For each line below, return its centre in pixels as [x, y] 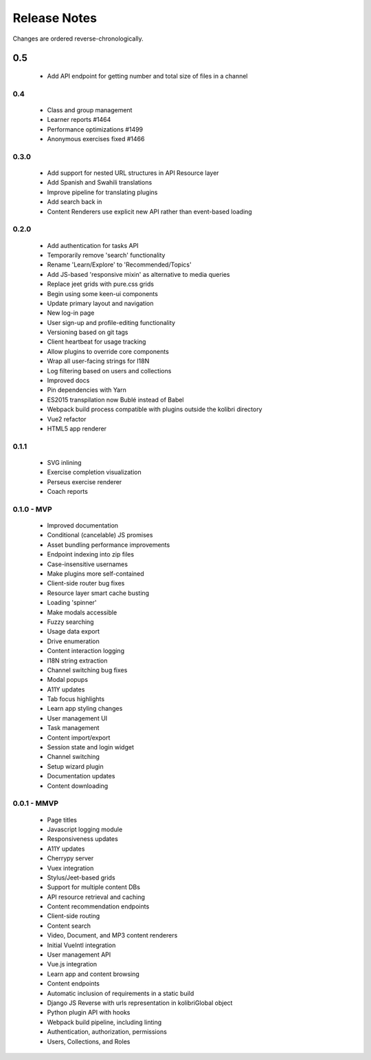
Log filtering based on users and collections [109, 371]
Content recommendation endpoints [98, 906]
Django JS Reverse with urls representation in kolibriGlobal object [140, 1003]
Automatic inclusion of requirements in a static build [121, 993]
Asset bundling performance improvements [109, 545]
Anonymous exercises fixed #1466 [96, 139]
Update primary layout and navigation [100, 303]
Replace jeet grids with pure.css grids [101, 284]
